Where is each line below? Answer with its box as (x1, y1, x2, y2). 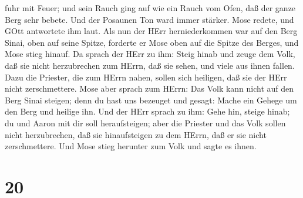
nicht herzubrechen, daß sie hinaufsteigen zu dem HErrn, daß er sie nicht (5, 128, 267, 140)
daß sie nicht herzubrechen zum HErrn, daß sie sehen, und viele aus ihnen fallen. (5, 59, 295, 71)
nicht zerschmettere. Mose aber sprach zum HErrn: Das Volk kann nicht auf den (5, 82, 294, 95)
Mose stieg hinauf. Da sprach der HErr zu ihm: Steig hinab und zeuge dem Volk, (5, 48, 295, 60)
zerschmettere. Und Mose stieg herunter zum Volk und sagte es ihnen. (5, 140, 257, 152)
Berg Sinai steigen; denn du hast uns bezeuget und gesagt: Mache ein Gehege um (5, 93, 297, 106)
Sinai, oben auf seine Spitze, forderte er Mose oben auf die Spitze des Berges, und (5, 36, 299, 48)
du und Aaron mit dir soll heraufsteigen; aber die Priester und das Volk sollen (5, 116, 286, 129)
